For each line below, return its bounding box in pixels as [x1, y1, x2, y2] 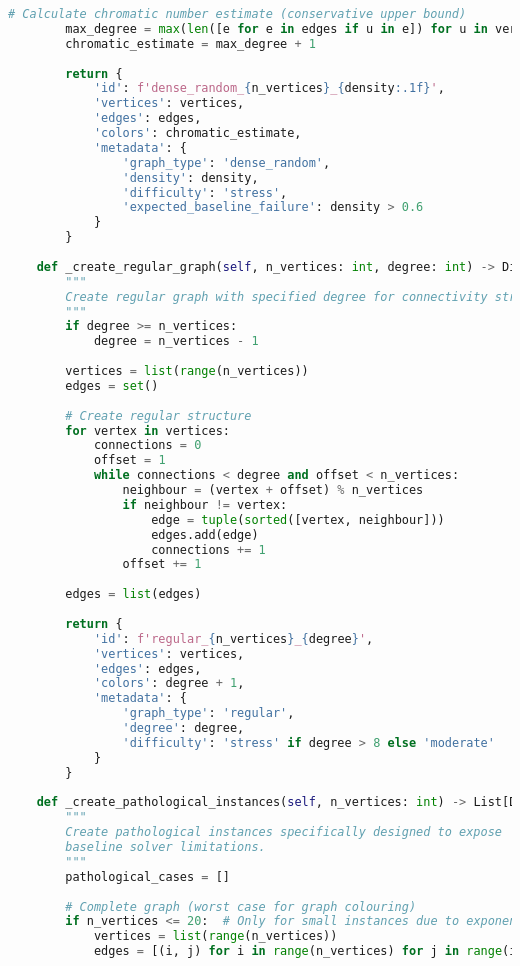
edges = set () [65, 378, 159, 393]
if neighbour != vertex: [122, 497, 288, 512]
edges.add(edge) [151, 527, 259, 542]
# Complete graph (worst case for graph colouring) [65, 899, 417, 914]
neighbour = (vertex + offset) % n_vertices [122, 483, 424, 497]
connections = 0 [93, 438, 202, 453]
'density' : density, [122, 170, 259, 185]
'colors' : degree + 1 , [93, 676, 245, 691]
